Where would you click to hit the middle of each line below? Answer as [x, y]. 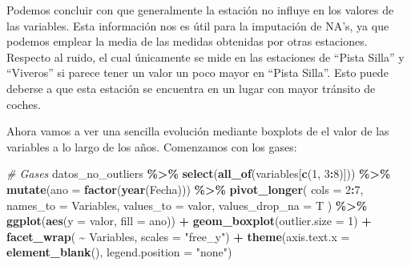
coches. [24, 104]
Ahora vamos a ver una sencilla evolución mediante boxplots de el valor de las [198, 131]
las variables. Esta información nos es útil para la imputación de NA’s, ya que [198, 25]
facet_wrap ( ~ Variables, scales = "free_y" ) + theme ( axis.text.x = [178, 236]
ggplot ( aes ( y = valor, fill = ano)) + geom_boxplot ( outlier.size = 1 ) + [189, 221]
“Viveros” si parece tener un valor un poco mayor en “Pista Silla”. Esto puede [197, 73]
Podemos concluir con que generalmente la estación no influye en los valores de [200, 10]
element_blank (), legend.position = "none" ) [119, 252]
